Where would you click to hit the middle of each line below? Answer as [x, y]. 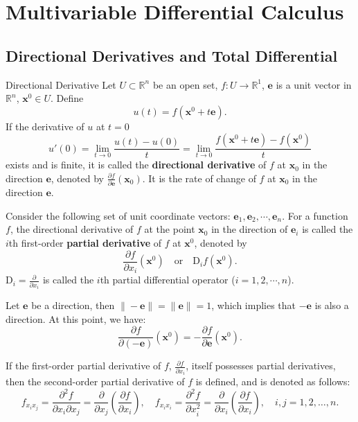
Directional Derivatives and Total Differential [172, 55]
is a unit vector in [314, 84]
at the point [170, 229]
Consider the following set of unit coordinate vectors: [118, 215]
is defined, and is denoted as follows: [273, 381]
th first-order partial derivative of [85, 243]
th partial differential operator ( [168, 280]
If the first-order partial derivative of [83, 366]
